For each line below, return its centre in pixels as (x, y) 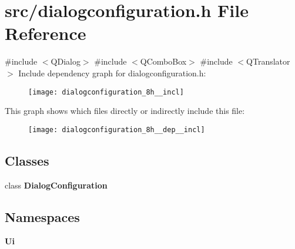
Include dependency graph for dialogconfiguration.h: (112, 73)
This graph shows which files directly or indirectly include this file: (125, 111)
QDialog (66, 61)
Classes (27, 160)
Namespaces (42, 216)
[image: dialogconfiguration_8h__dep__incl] (117, 129)
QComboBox (163, 61)
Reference (46, 33)
